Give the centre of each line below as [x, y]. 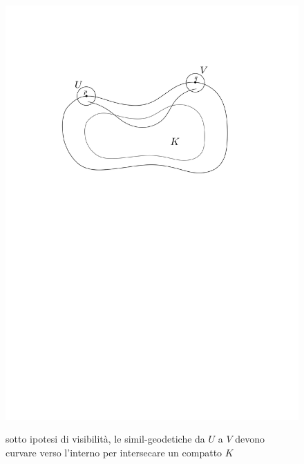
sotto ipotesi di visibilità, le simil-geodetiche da [105, 439]
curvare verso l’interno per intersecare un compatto [114, 452]
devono [250, 439]
